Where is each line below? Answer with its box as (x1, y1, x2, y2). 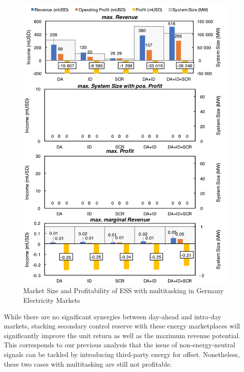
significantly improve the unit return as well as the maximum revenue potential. (4, 330, 241, 340)
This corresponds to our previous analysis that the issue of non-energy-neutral (4, 340, 235, 350)
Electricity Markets (23, 295, 80, 305)
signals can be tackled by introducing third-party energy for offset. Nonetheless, (4, 349, 240, 359)
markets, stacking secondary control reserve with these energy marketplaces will (4, 321, 240, 331)
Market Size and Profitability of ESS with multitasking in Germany (23, 285, 224, 296)
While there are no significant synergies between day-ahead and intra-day (4, 311, 221, 321)
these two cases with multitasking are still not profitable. (4, 358, 172, 369)
